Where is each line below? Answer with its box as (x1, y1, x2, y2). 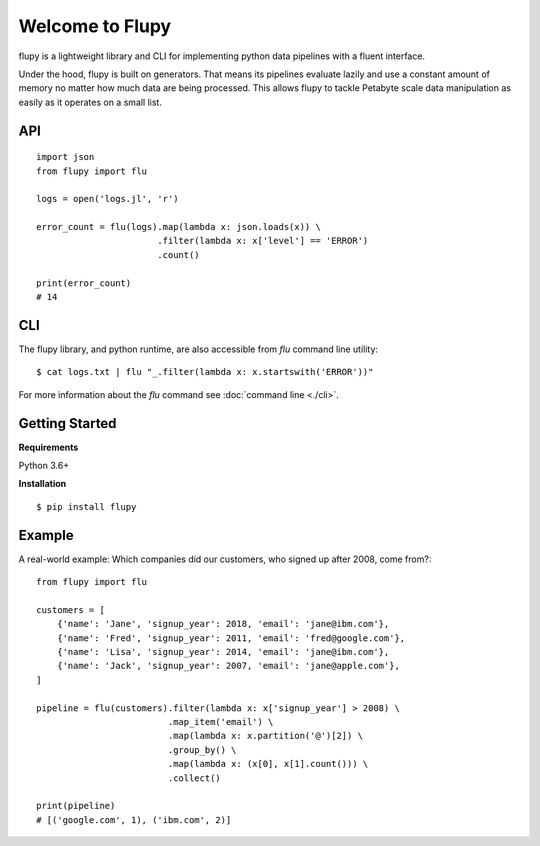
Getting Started (18, 415, 117, 432)
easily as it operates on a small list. (18, 96, 162, 108)
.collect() (167, 772, 222, 784)
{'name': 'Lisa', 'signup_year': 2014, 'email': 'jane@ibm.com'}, (56, 646, 390, 658)
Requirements (18, 441, 79, 453)
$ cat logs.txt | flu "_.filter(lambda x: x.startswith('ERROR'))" (36, 366, 374, 378)
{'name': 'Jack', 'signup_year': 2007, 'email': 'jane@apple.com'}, (56, 660, 400, 672)
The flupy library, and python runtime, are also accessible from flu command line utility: (18, 343, 379, 355)
